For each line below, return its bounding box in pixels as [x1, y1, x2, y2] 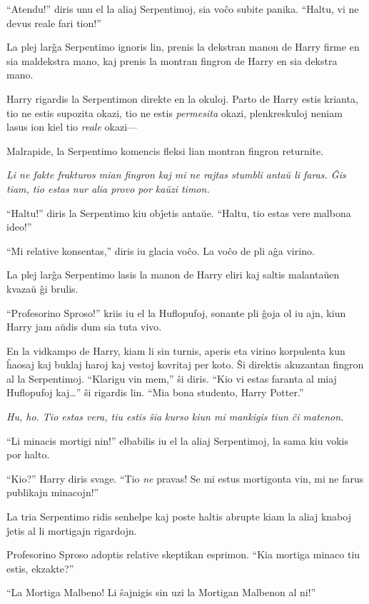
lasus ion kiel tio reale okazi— [6, 119, 138, 134]
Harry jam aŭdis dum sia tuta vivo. [6, 319, 162, 334]
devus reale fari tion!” [6, 15, 101, 30]
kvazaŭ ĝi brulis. [6, 281, 79, 296]
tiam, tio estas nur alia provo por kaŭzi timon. [6, 181, 210, 196]
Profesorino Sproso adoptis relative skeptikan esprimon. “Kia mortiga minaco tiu [6, 547, 360, 562]
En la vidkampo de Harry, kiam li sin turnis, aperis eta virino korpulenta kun [6, 343, 345, 358]
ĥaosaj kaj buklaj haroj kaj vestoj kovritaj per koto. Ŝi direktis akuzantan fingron [6, 357, 364, 372]
